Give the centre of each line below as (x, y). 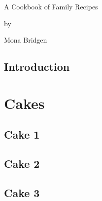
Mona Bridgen (26, 40)
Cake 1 (22, 134)
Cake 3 (22, 192)
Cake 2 (22, 164)
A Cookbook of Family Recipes (51, 6)
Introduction (37, 67)
